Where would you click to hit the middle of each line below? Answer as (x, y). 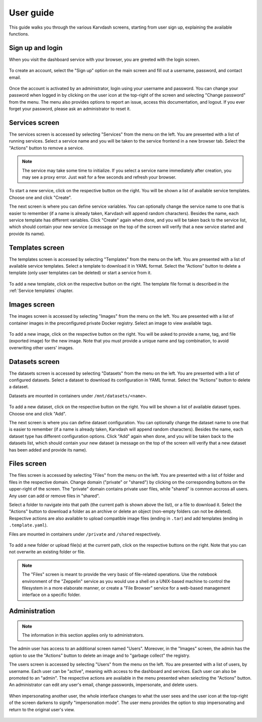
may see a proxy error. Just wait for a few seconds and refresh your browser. (99, 177)
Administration (32, 611)
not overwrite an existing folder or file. (47, 552)
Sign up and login (36, 48)
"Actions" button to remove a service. (47, 148)
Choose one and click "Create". (41, 198)
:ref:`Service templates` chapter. (41, 291)
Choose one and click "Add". (38, 414)
